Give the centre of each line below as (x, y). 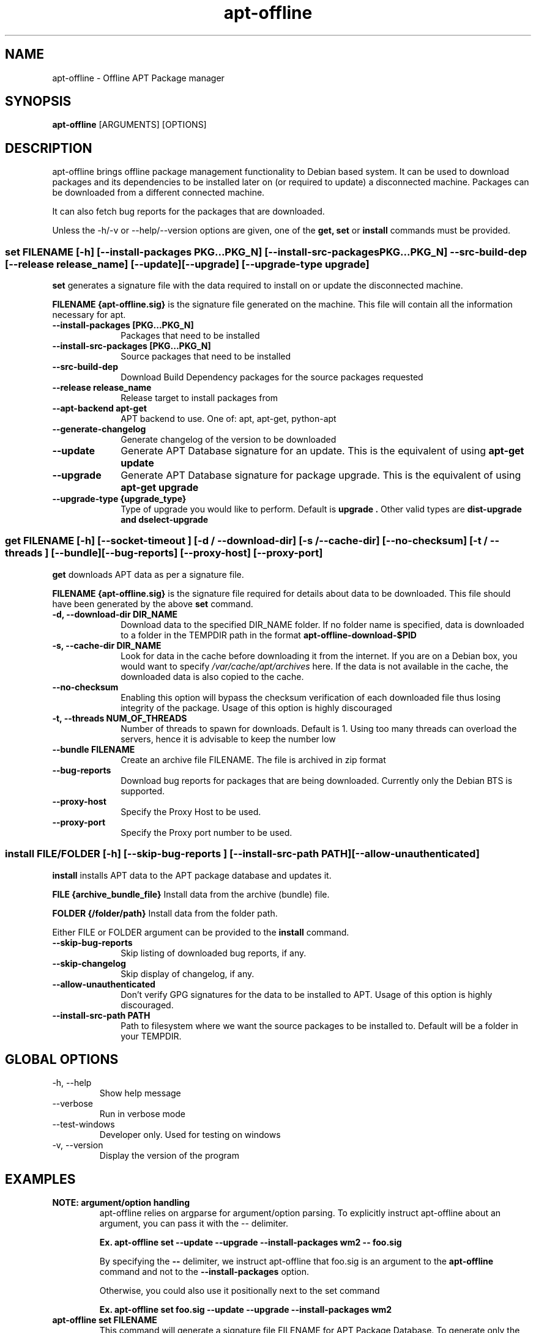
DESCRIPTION (49, 148)
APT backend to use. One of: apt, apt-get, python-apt (229, 419)
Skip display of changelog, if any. (188, 973)
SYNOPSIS (38, 102)
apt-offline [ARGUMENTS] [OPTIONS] (129, 125)
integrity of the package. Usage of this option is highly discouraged (256, 707)
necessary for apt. (89, 315)
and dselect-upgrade (165, 520)
